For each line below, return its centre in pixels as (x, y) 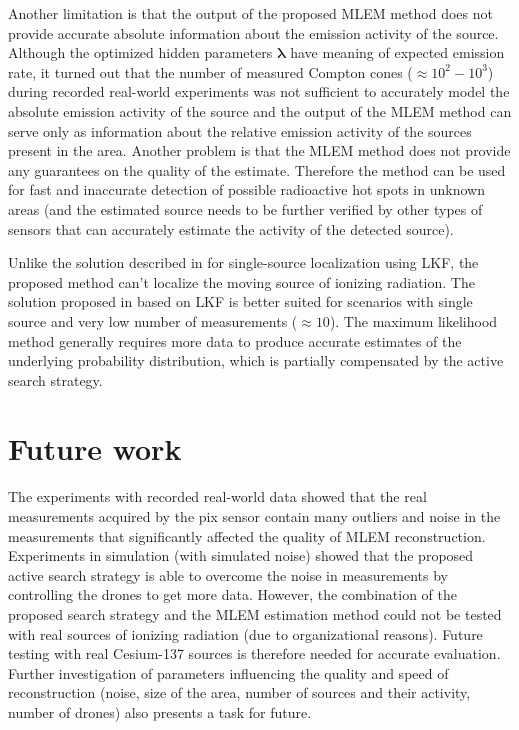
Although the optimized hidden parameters (140, 52)
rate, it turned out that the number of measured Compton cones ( (210, 71)
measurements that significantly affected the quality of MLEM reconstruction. (247, 535)
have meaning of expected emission (397, 52)
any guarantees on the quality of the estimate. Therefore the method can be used (257, 169)
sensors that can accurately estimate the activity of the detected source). (231, 228)
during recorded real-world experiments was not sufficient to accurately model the (259, 91)
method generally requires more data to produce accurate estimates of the (235, 340)
